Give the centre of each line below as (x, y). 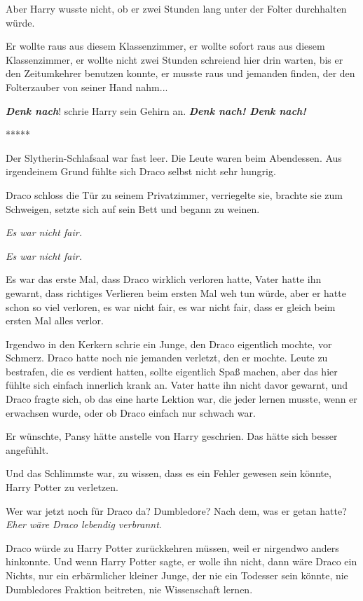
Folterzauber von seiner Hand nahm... (87, 87)
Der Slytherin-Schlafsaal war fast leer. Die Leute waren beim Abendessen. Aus (174, 157)
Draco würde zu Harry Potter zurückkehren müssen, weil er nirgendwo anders (172, 547)
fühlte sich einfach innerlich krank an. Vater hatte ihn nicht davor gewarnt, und (177, 385)
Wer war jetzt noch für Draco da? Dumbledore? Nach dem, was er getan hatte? (176, 510)
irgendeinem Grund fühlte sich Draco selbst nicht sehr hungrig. (141, 171)
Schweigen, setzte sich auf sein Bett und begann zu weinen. (133, 208)
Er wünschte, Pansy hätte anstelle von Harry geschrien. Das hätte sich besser (172, 436)
